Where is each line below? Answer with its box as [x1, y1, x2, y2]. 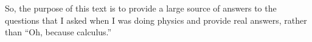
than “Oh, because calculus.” [5, 26, 112, 38]
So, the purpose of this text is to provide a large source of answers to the [5, 2, 277, 14]
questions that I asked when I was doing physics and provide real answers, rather [5, 13, 307, 26]
